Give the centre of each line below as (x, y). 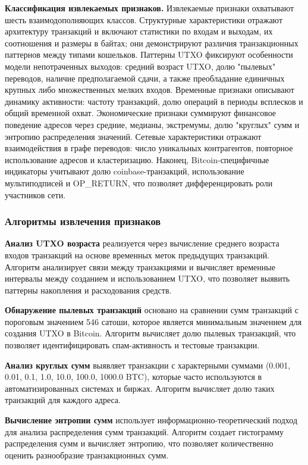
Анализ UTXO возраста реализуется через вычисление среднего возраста (142, 243)
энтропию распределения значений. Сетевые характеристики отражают (133, 136)
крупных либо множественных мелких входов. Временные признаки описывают (150, 90)
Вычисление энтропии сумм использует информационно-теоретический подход (151, 420)
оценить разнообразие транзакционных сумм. (87, 455)
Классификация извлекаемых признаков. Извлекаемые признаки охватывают (150, 8)
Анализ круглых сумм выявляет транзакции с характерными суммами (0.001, (148, 365)
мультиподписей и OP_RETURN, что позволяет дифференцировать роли (139, 182)
